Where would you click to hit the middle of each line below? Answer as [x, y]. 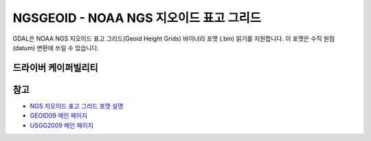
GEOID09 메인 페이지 [59, 116]
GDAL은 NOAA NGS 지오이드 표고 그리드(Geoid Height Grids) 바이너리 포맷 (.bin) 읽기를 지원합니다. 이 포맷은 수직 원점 [174, 39]
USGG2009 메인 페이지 [62, 125]
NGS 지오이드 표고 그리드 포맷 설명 [77, 106]
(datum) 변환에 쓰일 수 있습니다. [56, 47]
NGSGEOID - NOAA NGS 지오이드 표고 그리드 [137, 18]
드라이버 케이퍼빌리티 [56, 68]
